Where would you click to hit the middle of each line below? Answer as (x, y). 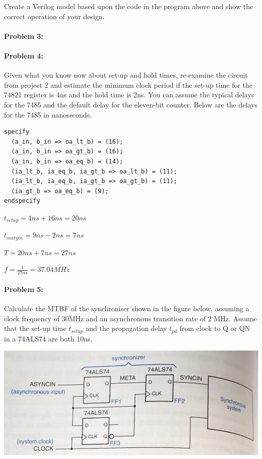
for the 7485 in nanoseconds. (48, 114)
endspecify (22, 201)
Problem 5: (24, 289)
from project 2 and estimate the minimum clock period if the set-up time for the (128, 84)
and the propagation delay (126, 328)
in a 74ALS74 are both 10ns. (48, 338)
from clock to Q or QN (215, 328)
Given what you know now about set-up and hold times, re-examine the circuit (126, 75)
